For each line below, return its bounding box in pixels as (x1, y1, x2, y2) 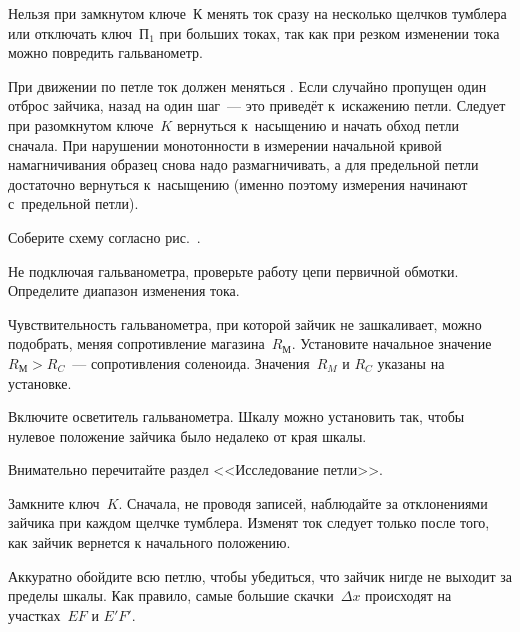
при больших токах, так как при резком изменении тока (159, 22, 500, 43)
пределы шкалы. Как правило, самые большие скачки (8, 585, 334, 606)
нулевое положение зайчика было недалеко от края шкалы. (8, 425, 367, 446)
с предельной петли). (8, 193, 139, 214)
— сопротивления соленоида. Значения (72, 352, 310, 373)
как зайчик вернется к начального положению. (8, 532, 291, 553)
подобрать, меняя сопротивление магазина (8, 333, 265, 354)
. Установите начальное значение (291, 333, 492, 354)
